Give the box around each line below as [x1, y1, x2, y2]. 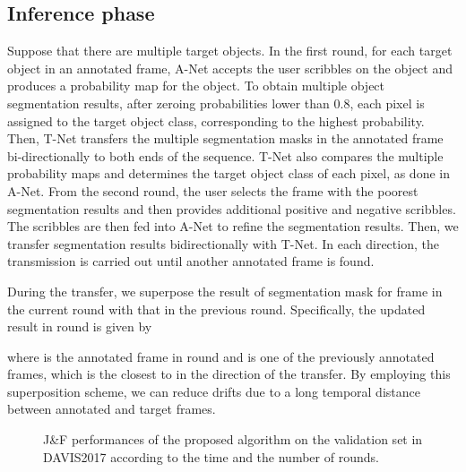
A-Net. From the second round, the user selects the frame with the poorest [7, 181, 419, 200]
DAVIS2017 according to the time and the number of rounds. [43, 447, 379, 466]
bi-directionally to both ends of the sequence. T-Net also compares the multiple [7, 146, 444, 165]
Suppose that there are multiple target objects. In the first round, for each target [7, 41, 453, 60]
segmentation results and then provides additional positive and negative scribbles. [7, 199, 456, 218]
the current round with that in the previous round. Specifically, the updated [7, 299, 426, 318]
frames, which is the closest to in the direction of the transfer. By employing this [7, 365, 451, 383]
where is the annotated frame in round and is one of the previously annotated [7, 347, 435, 365]
